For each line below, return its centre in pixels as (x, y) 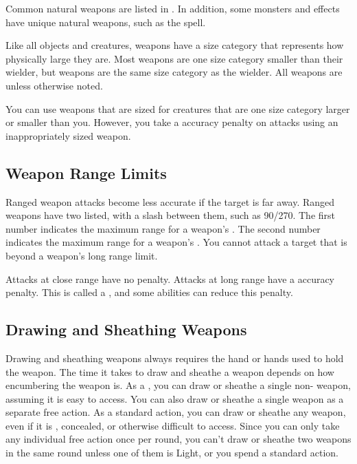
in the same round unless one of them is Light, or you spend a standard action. (172, 453)
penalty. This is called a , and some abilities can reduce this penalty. (149, 292)
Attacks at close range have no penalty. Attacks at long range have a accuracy (170, 278)
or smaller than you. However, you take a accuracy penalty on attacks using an (172, 122)
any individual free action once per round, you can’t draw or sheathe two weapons (178, 439)
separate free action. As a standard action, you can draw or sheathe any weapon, (176, 412)
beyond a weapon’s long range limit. (82, 255)
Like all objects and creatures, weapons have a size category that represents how (175, 45)
